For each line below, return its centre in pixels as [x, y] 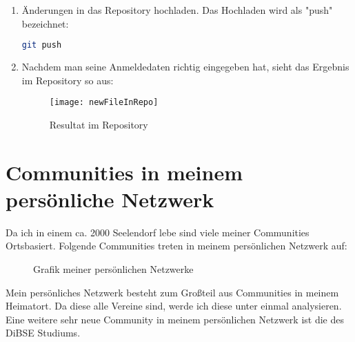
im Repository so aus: [68, 80]
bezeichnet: [45, 23]
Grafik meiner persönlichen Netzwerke [113, 269]
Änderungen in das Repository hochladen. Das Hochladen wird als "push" [177, 10]
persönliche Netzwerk [110, 199]
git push [42, 45]
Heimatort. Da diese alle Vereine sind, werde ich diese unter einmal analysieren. [174, 306]
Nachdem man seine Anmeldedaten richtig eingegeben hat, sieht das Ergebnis [185, 67]
